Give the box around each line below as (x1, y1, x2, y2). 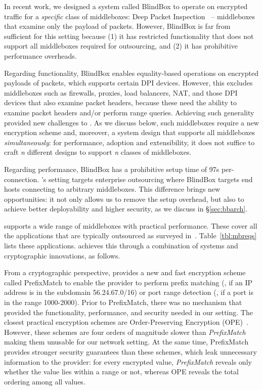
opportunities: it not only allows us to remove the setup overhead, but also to (4, 193, 244, 204)
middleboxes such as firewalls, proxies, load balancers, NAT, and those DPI (4, 87, 238, 98)
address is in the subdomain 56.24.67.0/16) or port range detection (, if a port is (4, 287, 253, 297)
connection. (4, 174, 39, 184)
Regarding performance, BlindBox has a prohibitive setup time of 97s (4, 163, 220, 174)
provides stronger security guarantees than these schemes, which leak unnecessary (4, 346, 257, 357)
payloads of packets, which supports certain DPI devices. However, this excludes (4, 77, 253, 88)
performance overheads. (4, 50, 77, 61)
